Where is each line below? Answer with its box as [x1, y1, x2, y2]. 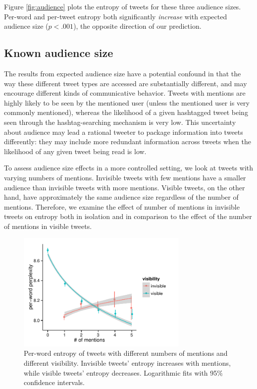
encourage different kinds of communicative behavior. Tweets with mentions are [4, 88, 246, 98]
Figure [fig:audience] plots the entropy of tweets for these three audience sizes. [4, 1, 241, 11]
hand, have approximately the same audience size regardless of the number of [4, 192, 239, 202]
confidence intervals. [24, 377, 85, 388]
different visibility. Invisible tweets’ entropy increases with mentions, [24, 358, 231, 368]
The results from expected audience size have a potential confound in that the [4, 68, 241, 78]
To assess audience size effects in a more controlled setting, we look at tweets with [4, 163, 254, 173]
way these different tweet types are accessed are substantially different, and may [4, 78, 247, 88]
